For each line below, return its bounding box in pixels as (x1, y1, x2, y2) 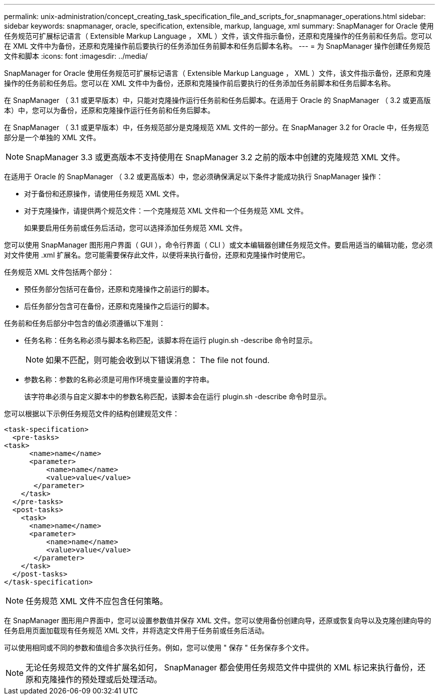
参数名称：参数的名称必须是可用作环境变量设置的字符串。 (24, 375, 213, 384)
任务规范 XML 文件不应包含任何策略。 (26, 596, 168, 606)
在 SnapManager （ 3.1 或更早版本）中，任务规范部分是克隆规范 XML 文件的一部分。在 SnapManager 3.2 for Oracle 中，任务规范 (4, 123, 429, 132)
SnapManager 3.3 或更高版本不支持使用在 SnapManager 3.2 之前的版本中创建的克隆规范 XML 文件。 (26, 152, 405, 162)
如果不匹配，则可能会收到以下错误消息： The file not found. (46, 355, 270, 365)
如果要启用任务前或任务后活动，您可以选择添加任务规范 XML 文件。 (24, 223, 247, 232)
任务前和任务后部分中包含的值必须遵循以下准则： (4, 319, 165, 327)
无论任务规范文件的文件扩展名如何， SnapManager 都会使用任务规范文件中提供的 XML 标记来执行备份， (26, 662, 418, 672)
